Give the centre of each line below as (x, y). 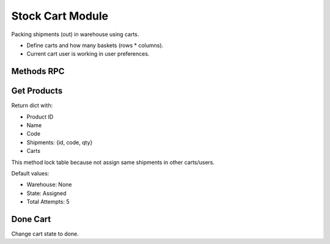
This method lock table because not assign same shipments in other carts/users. (113, 162)
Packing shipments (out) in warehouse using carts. (75, 34)
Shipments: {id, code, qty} (60, 142)
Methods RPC (38, 71)
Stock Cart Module (60, 16)
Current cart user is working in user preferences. (88, 54)
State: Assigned (46, 193)
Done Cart (31, 219)
